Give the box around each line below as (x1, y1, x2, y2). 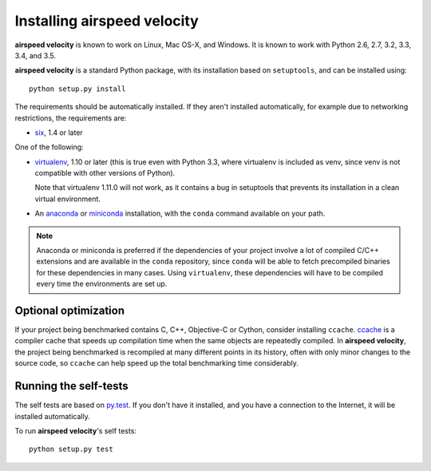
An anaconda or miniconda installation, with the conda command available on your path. (34, 208, 326, 219)
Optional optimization (14, 304, 125, 317)
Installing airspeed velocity (14, 12, 199, 30)
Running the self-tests (14, 379, 129, 393)
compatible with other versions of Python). (34, 168, 176, 178)
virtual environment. (34, 194, 101, 204)
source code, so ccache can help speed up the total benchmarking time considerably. (14, 358, 299, 368)
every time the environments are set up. (36, 279, 168, 289)
